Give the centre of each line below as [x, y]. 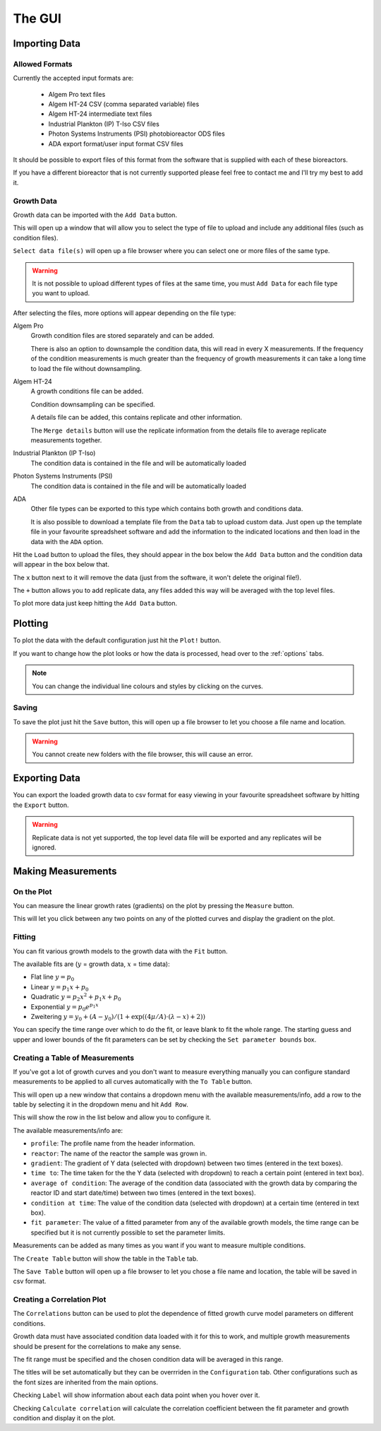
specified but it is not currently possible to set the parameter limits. [128, 1232]
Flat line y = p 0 [53, 978]
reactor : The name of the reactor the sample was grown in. [119, 1153]
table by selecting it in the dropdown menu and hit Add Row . [101, 1105]
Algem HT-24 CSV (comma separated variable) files [124, 104]
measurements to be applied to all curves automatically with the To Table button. [133, 1082]
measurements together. [66, 440]
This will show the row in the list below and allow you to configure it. [112, 1117]
